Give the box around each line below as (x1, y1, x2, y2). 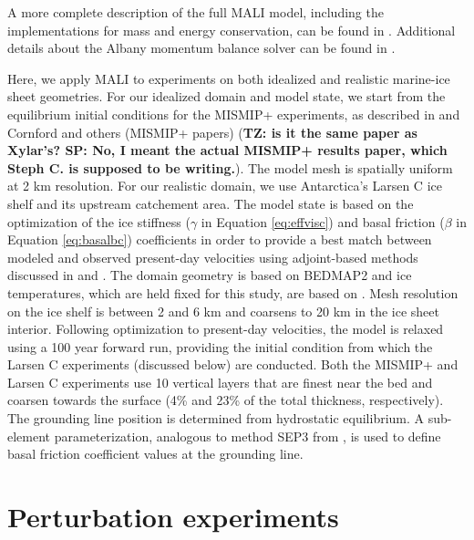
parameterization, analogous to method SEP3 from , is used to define (54, 426, 441, 445)
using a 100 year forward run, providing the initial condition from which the (7, 337, 433, 356)
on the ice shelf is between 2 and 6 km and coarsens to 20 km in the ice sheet (7, 301, 439, 320)
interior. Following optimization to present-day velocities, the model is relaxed (7, 319, 444, 338)
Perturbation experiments (7, 498, 339, 535)
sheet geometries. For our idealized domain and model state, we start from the (7, 87, 446, 106)
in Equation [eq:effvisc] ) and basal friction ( (201, 212, 445, 231)
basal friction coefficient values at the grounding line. (7, 444, 304, 463)
